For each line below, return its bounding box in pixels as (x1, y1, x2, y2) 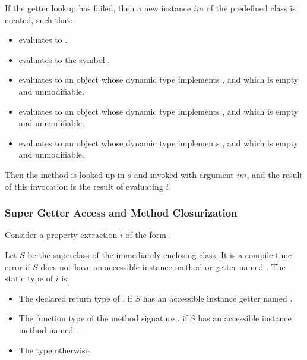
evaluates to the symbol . (18, 53, 110, 65)
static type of (5, 272, 53, 284)
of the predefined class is (206, 2, 296, 14)
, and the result (246, 168, 303, 180)
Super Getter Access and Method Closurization (5, 205, 238, 220)
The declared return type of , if (18, 292, 132, 304)
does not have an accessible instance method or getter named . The (40, 260, 286, 273)
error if (5, 260, 30, 273)
